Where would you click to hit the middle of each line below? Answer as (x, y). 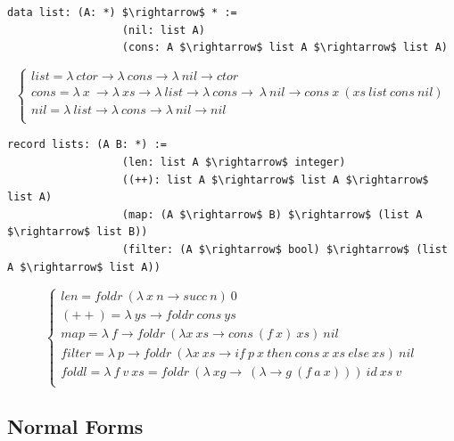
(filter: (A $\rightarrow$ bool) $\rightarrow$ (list (285, 249)
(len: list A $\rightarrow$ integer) (234, 162)
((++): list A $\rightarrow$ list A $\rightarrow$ (275, 180)
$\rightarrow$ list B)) (78, 232)
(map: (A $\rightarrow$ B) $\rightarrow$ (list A (272, 214)
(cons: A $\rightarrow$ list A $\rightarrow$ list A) (285, 48)
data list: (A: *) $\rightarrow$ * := (122, 12)
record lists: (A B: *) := (87, 145)
